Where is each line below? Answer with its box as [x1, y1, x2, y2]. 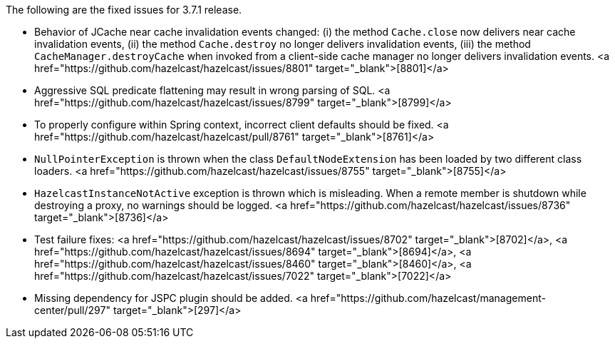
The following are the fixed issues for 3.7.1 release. [6, 4, 242, 16]
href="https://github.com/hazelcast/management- [310, 292, 546, 304]
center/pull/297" [34, 304, 110, 316]
